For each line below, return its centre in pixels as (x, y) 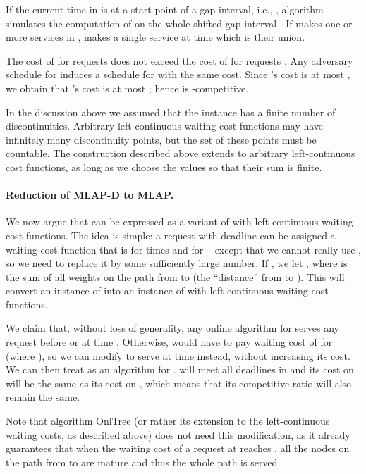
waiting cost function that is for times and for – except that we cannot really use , (184, 249)
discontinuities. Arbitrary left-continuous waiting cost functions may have (165, 126)
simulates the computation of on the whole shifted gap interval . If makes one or (179, 23)
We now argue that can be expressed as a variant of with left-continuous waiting (179, 222)
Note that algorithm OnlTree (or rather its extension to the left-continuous (168, 421)
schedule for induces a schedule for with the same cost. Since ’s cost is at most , (178, 74)
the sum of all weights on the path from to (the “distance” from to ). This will (175, 276)
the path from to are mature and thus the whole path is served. (143, 462)
